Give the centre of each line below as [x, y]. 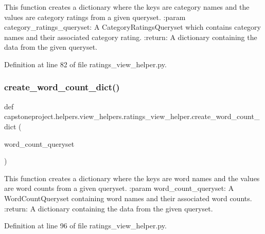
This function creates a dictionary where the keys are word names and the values [132, 178]
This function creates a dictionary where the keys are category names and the [127, 7]
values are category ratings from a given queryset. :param [95, 17]
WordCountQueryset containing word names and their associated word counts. [128, 198]
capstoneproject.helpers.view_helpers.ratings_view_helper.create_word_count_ [132, 116]
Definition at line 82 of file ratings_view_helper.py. [85, 64]
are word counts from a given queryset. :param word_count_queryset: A [119, 188]
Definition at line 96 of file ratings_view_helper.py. [85, 226]
